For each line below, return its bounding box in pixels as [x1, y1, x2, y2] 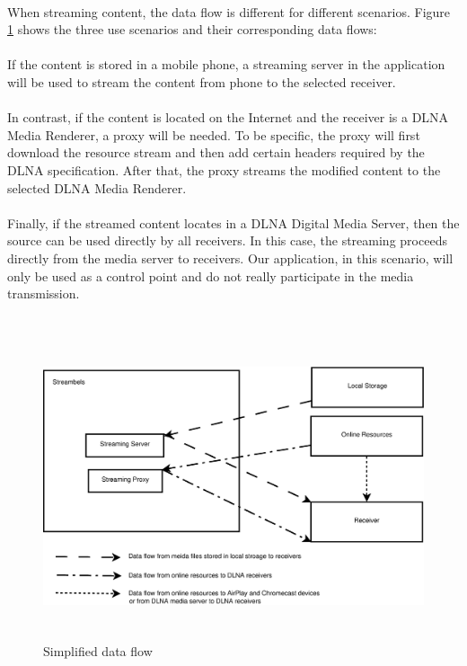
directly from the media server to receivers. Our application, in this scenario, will [7, 248, 454, 267]
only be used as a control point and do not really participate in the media [7, 266, 414, 285]
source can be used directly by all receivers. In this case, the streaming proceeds [7, 231, 447, 250]
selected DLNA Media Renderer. [7, 178, 187, 197]
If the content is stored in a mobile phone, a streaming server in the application [7, 55, 445, 74]
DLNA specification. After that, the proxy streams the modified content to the [7, 160, 441, 179]
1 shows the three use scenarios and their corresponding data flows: [7, 20, 377, 39]
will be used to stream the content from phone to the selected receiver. [7, 72, 396, 91]
